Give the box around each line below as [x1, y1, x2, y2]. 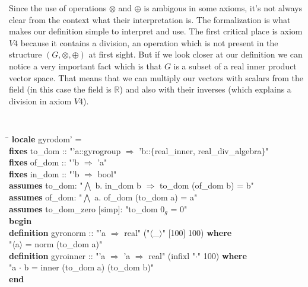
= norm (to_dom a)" [25, 238, 103, 250]
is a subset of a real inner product [173, 59, 297, 72]
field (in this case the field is [9, 83, 112, 95]
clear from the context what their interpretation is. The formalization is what [9, 13, 291, 25]
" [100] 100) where [162, 226, 232, 238]
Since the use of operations [9, 2, 107, 14]
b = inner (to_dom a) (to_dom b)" [24, 261, 154, 273]
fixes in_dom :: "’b [9, 167, 80, 180]
